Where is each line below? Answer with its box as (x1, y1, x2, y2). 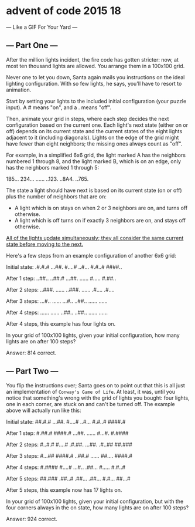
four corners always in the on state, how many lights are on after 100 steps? (6, 504, 189, 511)
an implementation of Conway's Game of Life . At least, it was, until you (6, 388, 176, 395)
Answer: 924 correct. (6, 515, 57, 522)
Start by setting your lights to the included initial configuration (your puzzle (6, 97, 187, 104)
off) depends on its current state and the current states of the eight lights (6, 127, 183, 134)
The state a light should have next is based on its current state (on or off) (6, 187, 183, 194)
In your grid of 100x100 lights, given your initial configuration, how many (6, 332, 180, 339)
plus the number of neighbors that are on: (6, 192, 107, 200)
